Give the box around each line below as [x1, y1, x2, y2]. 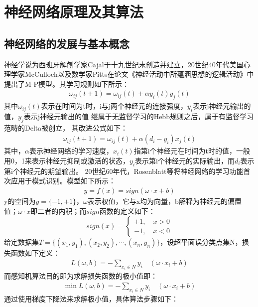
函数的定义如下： [99, 205, 155, 216]
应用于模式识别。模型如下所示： [10, 175, 116, 186]
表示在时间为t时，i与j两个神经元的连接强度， [41, 101, 188, 111]
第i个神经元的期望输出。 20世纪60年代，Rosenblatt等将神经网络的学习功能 [4, 165, 244, 176]
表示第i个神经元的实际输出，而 [135, 155, 235, 165]
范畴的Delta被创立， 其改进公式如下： [4, 122, 128, 133]
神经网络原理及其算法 [4, 1, 144, 22]
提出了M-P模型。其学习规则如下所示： [4, 78, 129, 89]
